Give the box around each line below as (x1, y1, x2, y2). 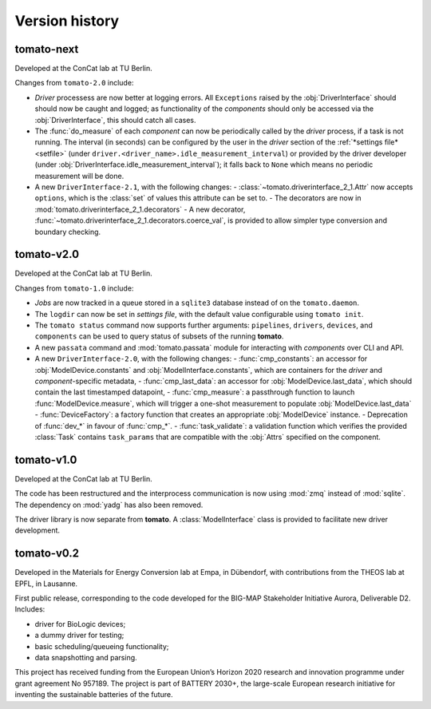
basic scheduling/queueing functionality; (34, 641, 169, 651)
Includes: (14, 604, 45, 614)
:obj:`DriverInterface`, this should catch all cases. (34, 115, 196, 125)
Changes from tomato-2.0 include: (14, 78, 134, 88)
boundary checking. (34, 227, 101, 236)
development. (14, 525, 60, 535)
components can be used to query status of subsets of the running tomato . (34, 331, 284, 341)
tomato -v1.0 (14, 453, 77, 466)
